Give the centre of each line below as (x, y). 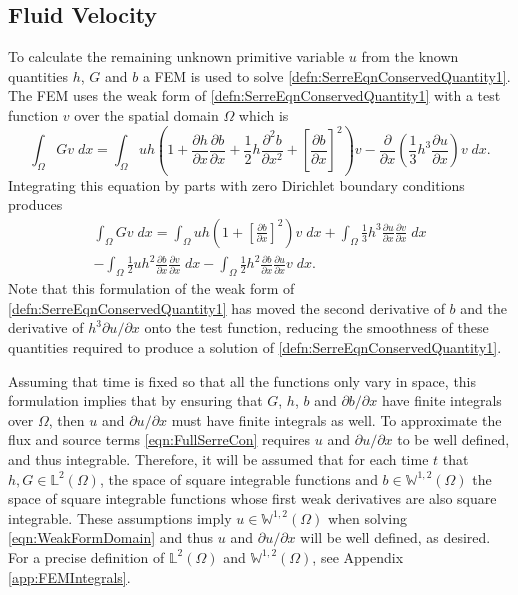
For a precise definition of (86, 556)
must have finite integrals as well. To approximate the (336, 419)
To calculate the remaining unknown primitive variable (176, 56)
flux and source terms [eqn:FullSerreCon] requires (159, 439)
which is (263, 114)
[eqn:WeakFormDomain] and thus (111, 537)
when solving (367, 517)
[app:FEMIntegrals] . (69, 576)
